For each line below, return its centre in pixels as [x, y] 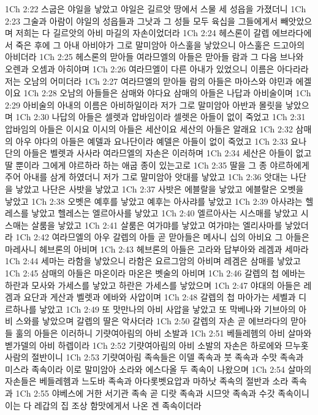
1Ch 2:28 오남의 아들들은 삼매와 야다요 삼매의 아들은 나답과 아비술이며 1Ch [167, 93]
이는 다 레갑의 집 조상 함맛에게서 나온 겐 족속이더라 [103, 405]
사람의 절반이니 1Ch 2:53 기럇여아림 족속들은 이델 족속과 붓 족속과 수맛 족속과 [154, 357]
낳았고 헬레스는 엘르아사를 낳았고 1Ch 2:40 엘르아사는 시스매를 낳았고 [165, 213]
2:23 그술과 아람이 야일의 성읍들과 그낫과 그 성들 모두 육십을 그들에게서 [142, 21]
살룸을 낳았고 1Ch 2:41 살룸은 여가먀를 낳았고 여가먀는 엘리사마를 [157, 225]
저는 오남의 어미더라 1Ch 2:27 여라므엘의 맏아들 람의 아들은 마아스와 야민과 [149, 81]
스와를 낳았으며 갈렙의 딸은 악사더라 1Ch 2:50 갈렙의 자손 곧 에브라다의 [152, 321]
